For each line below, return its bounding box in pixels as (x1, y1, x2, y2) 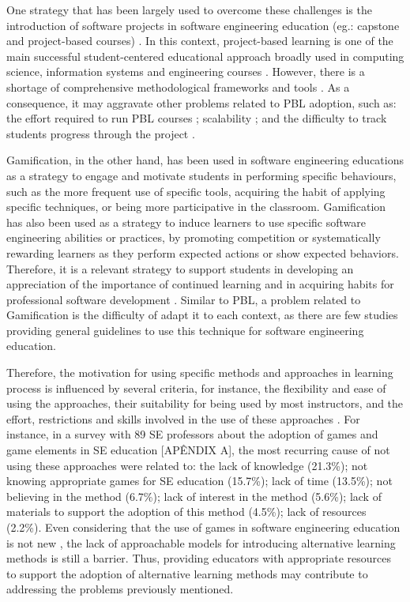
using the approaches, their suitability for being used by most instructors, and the (6, 395, 404, 412)
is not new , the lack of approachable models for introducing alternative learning (6, 534, 396, 551)
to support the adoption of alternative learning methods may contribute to (6, 565, 368, 581)
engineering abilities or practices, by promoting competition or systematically (6, 229, 381, 246)
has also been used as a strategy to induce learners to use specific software (6, 213, 366, 230)
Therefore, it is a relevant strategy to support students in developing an (6, 260, 354, 277)
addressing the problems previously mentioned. (6, 581, 234, 597)
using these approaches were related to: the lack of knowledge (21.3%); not (6, 457, 368, 473)
